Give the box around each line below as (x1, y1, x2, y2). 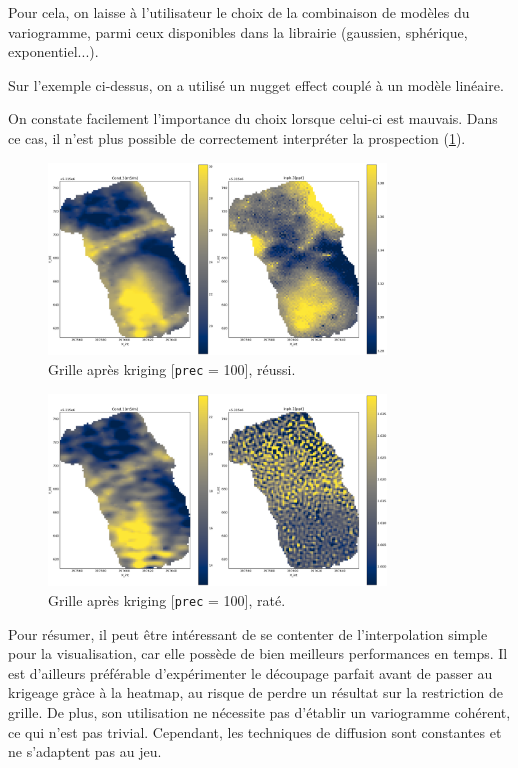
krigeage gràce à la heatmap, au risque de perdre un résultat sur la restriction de (8, 682, 503, 703)
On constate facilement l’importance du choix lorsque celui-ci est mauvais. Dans (8, 108, 498, 129)
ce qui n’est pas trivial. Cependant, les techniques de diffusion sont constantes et (8, 721, 502, 742)
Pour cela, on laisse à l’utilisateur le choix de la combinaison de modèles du (8, 2, 470, 22)
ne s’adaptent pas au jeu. (8, 741, 162, 762)
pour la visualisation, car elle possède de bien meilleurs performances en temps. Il (8, 643, 508, 664)
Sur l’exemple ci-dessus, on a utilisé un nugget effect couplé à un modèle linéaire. (8, 74, 504, 95)
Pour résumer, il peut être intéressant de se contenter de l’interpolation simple (8, 623, 488, 644)
